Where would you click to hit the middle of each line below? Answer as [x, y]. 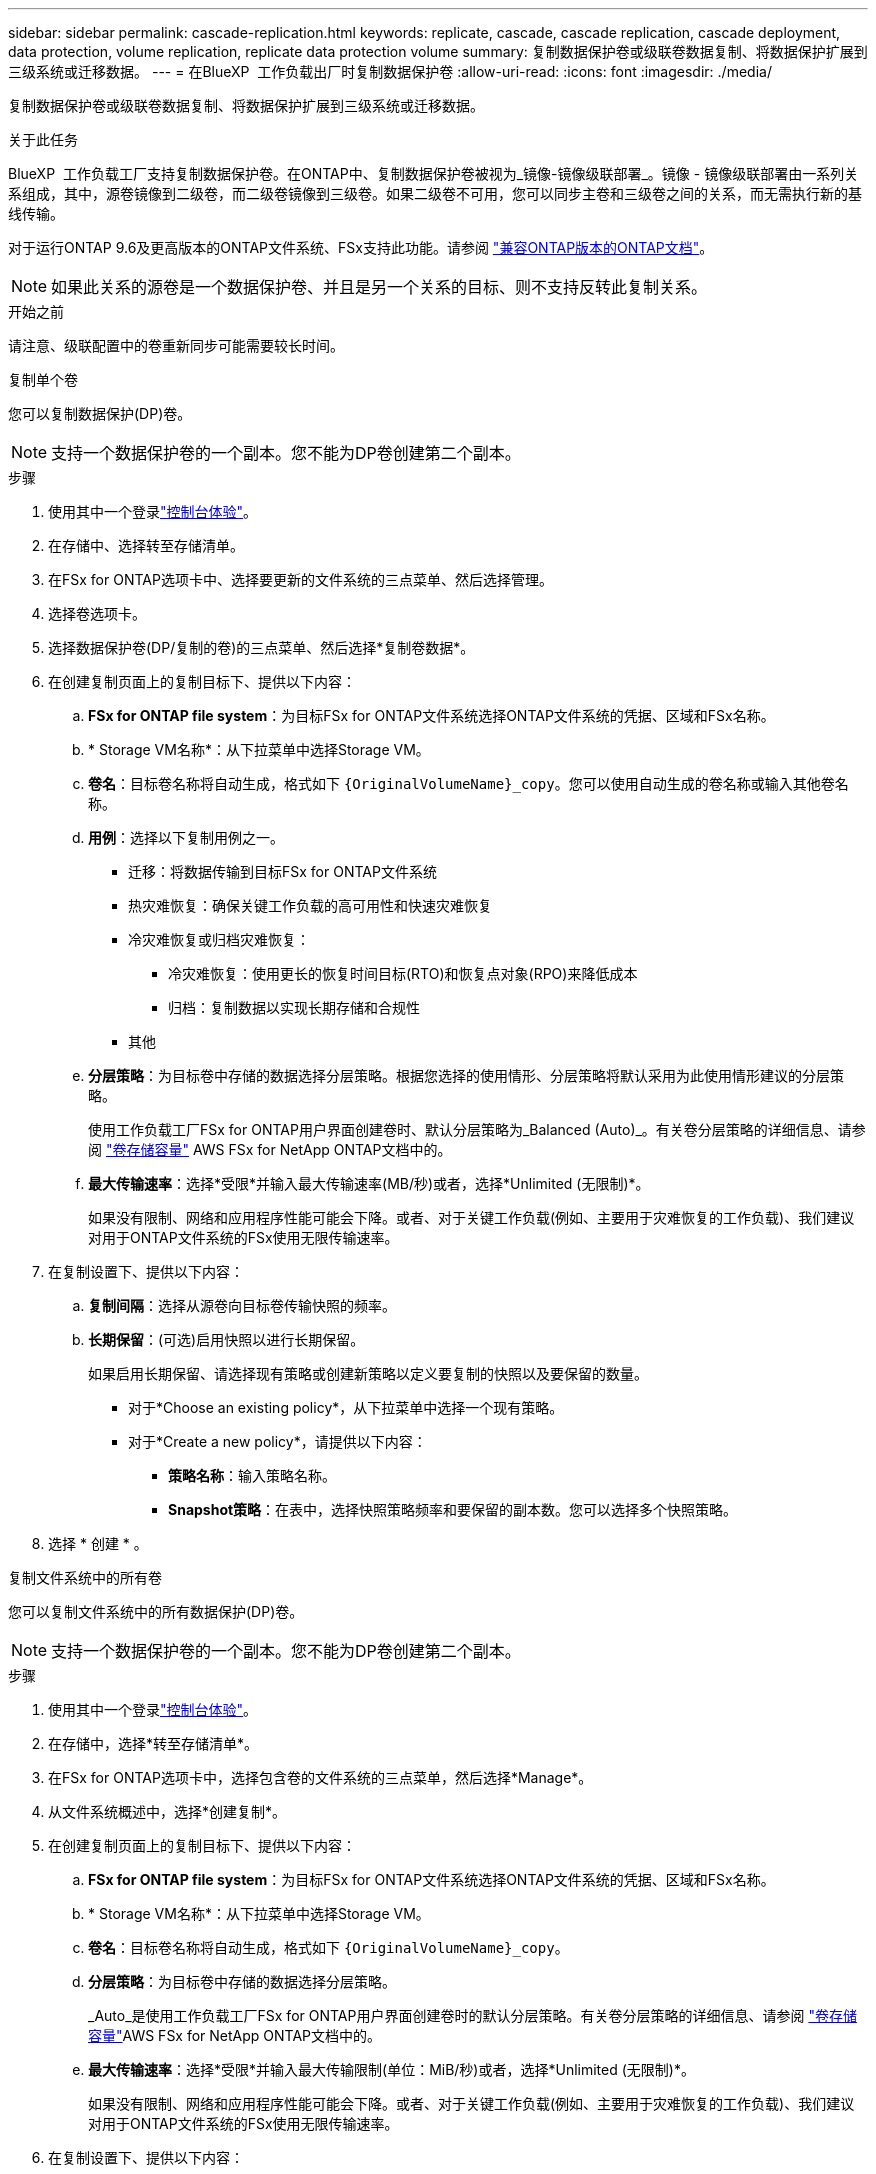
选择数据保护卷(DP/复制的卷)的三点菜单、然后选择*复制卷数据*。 [261, 647]
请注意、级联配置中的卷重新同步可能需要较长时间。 [176, 345]
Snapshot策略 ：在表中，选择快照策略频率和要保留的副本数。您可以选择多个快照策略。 [453, 1509]
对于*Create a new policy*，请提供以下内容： [277, 1441]
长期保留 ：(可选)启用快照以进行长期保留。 [226, 1339]
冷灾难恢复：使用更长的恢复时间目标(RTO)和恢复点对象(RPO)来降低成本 [403, 973]
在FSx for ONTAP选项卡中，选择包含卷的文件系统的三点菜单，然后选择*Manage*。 [320, 1777]
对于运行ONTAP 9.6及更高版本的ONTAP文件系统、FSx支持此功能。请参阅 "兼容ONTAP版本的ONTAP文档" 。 [361, 247]
